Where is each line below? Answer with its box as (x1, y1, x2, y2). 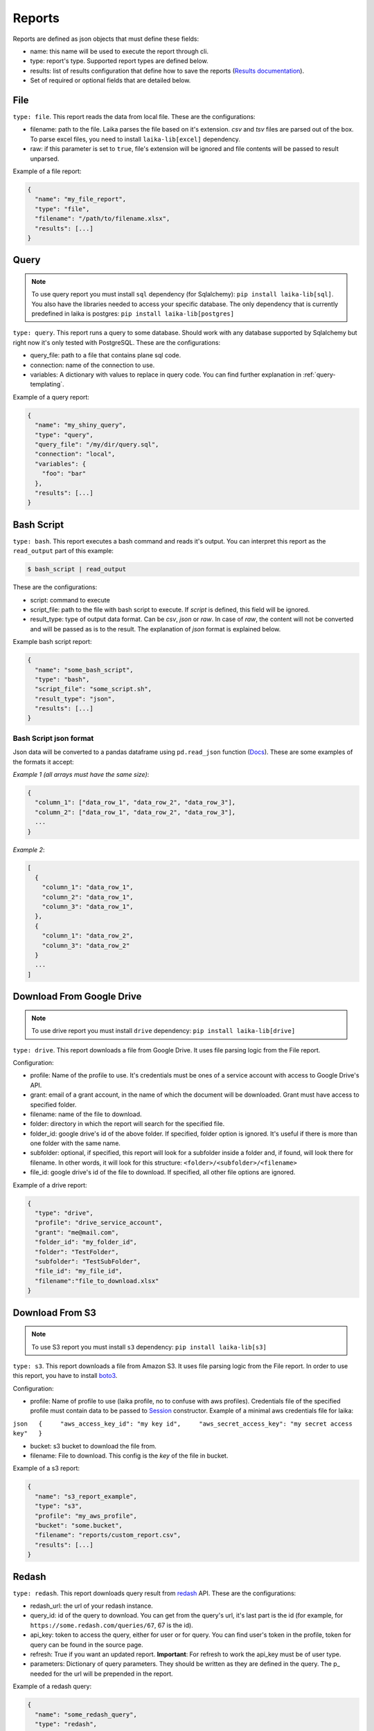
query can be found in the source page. (30, 1640, 143, 1649)
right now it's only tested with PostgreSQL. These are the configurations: (12, 338, 221, 346)
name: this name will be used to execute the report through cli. (30, 47, 209, 55)
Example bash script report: (12, 638, 92, 646)
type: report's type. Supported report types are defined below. (30, 57, 208, 65)
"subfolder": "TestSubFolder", (35, 1257, 141, 1265)
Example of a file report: (12, 167, 82, 175)
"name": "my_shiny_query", (35, 421, 127, 429)
